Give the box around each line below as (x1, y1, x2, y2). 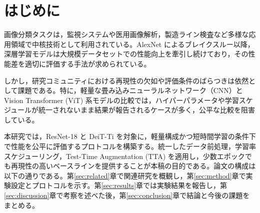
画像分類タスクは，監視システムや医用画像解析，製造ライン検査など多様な (4, 29, 249, 39)
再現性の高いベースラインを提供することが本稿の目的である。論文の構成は (10, 160, 256, 171)
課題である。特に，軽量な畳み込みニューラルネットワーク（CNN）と (17, 85, 243, 95)
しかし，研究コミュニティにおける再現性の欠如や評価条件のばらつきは (4, 75, 235, 85)
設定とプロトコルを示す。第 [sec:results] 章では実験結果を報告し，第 (10, 180, 227, 190)
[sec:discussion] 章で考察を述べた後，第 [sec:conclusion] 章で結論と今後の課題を (4, 190, 250, 200)
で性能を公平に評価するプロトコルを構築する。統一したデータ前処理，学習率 (4, 141, 256, 151)
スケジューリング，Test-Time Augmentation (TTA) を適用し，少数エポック (4, 150, 245, 161)
